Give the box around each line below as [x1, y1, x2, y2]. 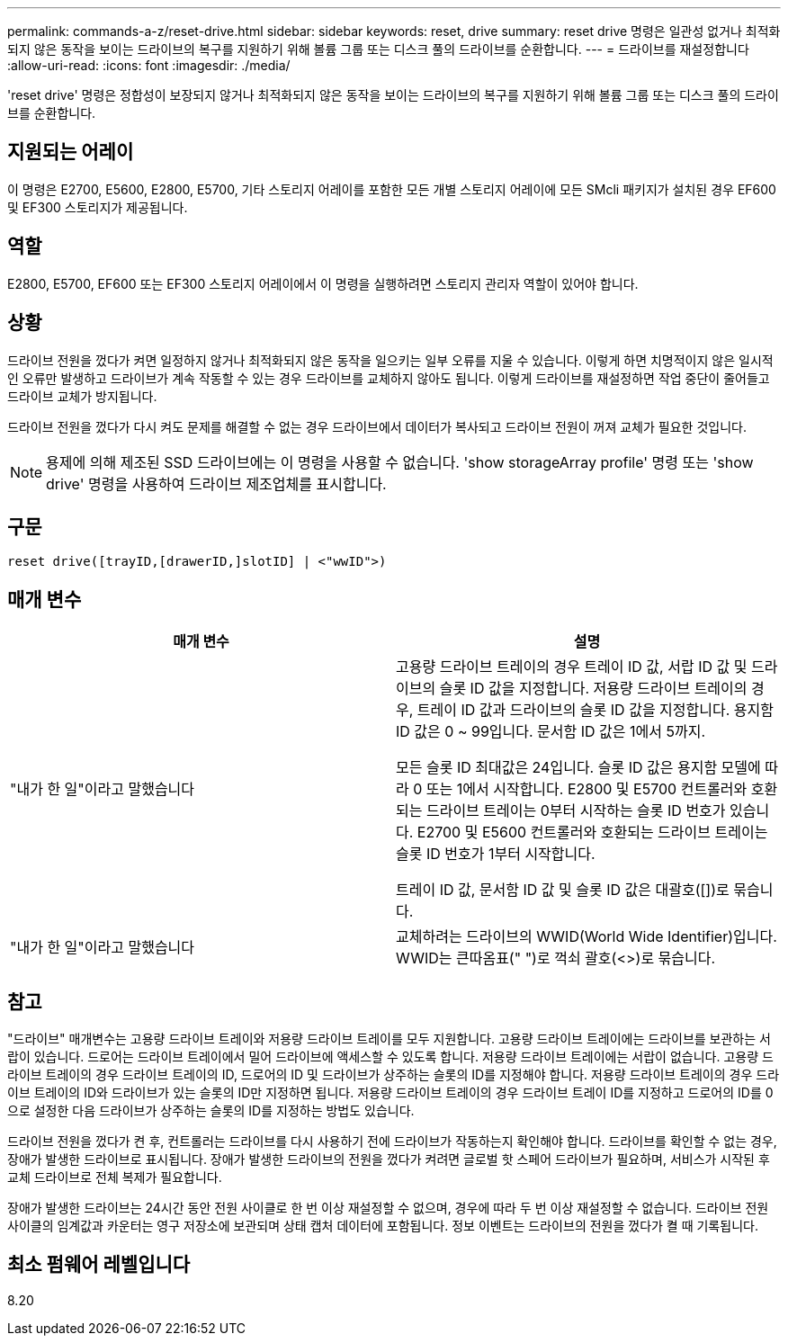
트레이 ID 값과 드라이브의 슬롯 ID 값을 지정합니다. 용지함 [416, 701, 774, 720]
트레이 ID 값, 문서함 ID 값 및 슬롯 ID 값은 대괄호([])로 [396, 881, 730, 900]
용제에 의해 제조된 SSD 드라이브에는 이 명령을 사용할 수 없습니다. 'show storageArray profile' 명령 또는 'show [46, 452, 754, 471]
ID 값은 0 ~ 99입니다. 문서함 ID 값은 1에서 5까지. [396, 722, 706, 741]
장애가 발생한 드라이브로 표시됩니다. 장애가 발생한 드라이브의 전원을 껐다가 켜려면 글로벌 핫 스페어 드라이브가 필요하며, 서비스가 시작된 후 [7, 1151, 770, 1168]
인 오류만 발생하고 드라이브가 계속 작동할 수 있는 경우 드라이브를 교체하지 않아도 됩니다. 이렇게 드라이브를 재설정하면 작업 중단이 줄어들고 [7, 370, 770, 386]
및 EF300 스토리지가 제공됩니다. [7, 199, 188, 215]
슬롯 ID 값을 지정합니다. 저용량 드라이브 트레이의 [439, 679, 748, 698]
